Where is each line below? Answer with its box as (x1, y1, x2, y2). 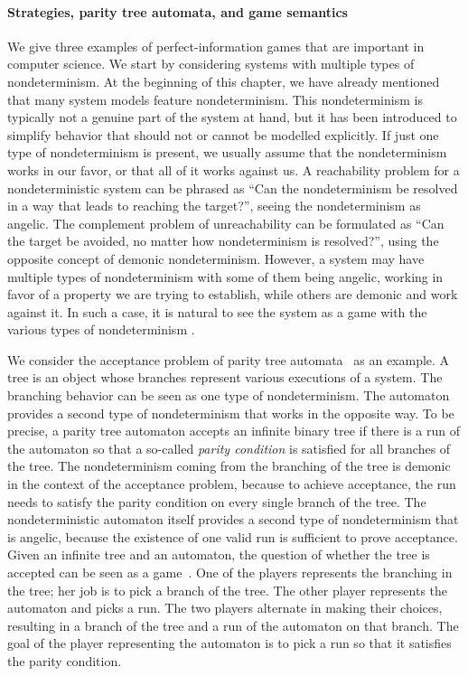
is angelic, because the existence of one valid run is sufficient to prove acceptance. (7, 527, 458, 546)
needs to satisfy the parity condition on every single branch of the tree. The (7, 492, 426, 511)
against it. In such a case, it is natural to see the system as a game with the (7, 302, 427, 321)
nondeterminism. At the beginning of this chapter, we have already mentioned (7, 71, 440, 90)
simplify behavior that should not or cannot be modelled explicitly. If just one (7, 125, 439, 144)
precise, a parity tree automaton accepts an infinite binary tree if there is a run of (7, 421, 461, 440)
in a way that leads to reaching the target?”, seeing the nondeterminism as (7, 196, 421, 215)
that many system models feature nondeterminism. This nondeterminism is (7, 89, 423, 108)
